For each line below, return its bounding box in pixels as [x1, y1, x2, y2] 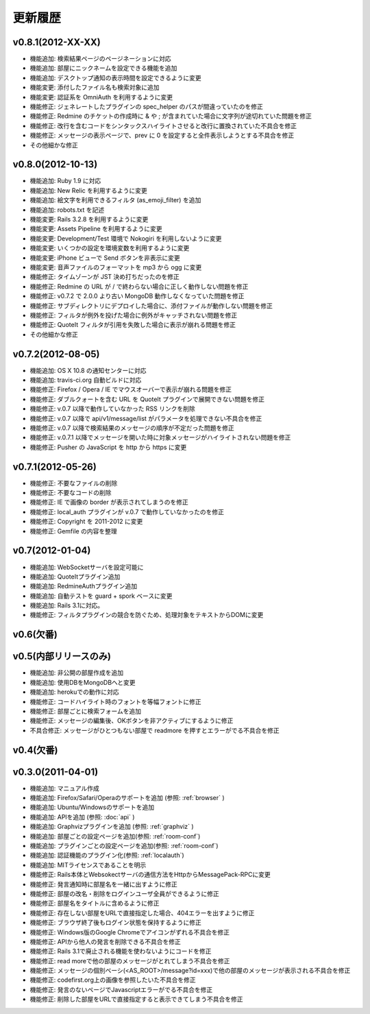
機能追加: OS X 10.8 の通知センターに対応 [29, 366, 147, 374]
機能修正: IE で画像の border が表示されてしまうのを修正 [29, 498, 188, 507]
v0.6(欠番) [12, 629, 58, 640]
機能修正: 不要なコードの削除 [29, 489, 112, 497]
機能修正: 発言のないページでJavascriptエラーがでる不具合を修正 [29, 985, 213, 993]
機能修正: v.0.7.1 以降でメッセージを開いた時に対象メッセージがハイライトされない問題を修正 [29, 433, 291, 442]
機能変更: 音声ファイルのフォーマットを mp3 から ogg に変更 [29, 263, 202, 271]
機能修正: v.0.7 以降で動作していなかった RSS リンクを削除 [29, 405, 195, 413]
